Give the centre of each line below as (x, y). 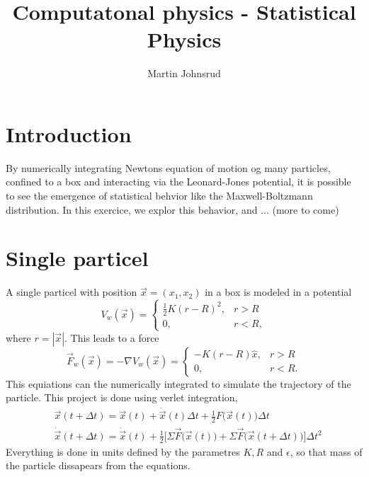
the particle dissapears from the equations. (98, 465)
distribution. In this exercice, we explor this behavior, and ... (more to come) (172, 209)
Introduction (69, 133)
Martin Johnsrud (184, 73)
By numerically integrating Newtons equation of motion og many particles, (168, 167)
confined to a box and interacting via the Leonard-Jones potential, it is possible (178, 182)
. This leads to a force (112, 337)
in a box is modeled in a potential (278, 292)
